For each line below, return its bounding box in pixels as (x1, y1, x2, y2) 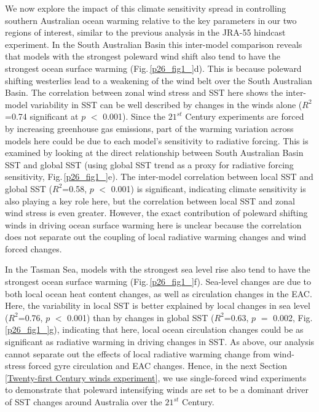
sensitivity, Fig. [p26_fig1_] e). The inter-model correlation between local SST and (5, 170, 313, 183)
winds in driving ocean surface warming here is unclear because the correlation (5, 218, 302, 231)
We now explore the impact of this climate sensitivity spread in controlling (5, 2, 286, 14)
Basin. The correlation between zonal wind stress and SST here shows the (5, 86, 283, 99)
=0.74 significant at (5, 110, 79, 123)
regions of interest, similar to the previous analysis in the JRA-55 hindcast (5, 26, 286, 39)
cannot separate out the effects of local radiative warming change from (5, 347, 270, 360)
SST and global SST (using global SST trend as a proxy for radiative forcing (5, 158, 294, 171)
